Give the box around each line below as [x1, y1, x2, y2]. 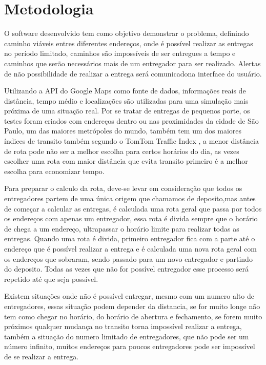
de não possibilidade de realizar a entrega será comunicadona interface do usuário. [4, 68, 262, 79]
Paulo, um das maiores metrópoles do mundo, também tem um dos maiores [4, 125, 242, 136]
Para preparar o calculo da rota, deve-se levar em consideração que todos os [4, 183, 242, 194]
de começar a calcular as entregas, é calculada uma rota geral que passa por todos [4, 203, 262, 214]
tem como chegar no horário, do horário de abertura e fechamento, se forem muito [4, 311, 262, 321]
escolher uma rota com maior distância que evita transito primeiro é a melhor [4, 156, 248, 166]
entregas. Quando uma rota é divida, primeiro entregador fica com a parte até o [4, 233, 255, 244]
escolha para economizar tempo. [4, 165, 105, 176]
